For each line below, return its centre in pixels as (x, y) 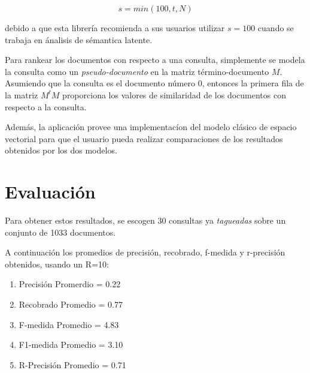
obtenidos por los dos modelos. (61, 150)
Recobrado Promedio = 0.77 (71, 304)
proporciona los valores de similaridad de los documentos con (174, 94)
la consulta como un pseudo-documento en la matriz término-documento (137, 71)
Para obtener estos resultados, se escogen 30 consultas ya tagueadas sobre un (145, 220)
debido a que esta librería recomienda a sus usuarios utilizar (115, 28)
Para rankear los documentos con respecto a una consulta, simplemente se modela (155, 60)
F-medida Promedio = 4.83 (69, 324)
